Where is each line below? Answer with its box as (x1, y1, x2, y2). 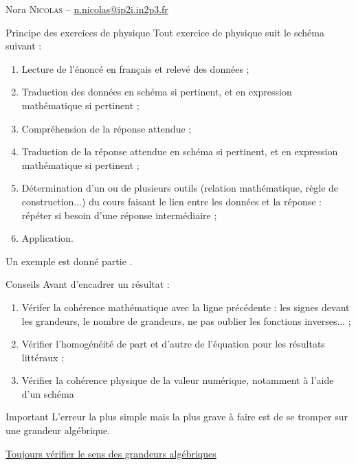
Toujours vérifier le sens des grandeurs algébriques (5, 446, 216, 460)
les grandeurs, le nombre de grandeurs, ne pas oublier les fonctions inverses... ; (21, 313, 351, 328)
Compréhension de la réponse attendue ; (21, 121, 192, 135)
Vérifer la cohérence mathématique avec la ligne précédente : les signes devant (21, 299, 350, 314)
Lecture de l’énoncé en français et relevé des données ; (21, 61, 249, 76)
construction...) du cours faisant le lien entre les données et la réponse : (21, 194, 322, 208)
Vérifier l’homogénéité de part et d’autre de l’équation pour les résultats (21, 337, 325, 351)
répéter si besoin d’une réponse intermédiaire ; (21, 207, 217, 222)
